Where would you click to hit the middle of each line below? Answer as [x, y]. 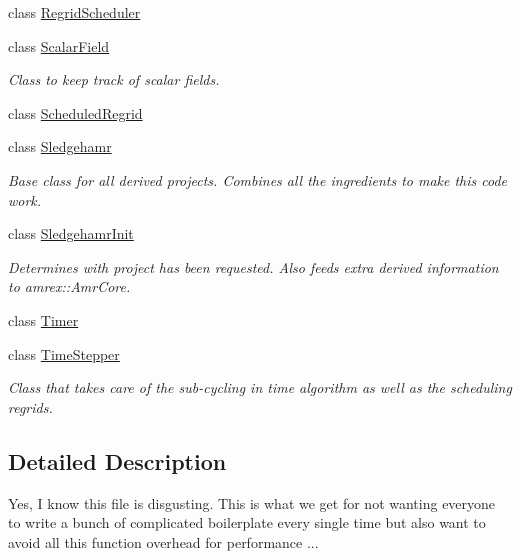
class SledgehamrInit [71, 233]
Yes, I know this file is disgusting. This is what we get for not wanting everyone [252, 502]
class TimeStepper [64, 353]
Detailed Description [117, 460]
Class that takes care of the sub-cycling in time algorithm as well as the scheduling [260, 387]
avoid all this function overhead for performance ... [163, 541]
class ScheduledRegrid [75, 112]
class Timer [43, 319]
